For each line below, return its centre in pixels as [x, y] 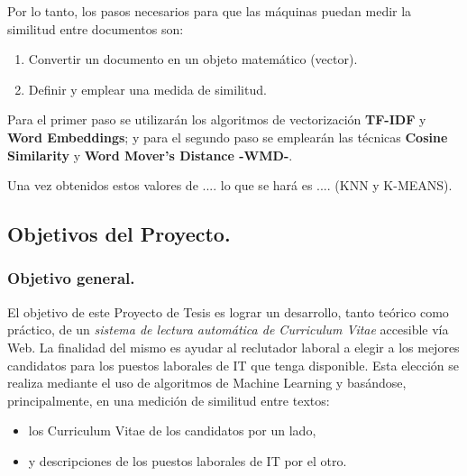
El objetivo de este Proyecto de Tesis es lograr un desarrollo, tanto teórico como [228, 311]
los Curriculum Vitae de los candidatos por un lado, [172, 430]
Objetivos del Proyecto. [119, 234]
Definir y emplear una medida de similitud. [147, 89]
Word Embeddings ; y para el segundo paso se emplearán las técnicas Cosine [228, 137]
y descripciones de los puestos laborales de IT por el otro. [188, 460]
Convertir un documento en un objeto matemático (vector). [193, 59]
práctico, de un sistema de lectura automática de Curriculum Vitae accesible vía [228, 330]
